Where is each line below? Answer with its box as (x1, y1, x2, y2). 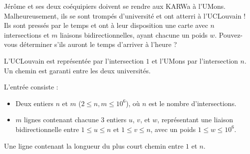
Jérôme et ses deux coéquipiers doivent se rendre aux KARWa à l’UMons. (4, 1, 226, 11)
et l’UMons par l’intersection (151, 55, 238, 66)
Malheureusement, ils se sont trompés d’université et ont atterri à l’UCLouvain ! (4, 10, 246, 21)
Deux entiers (15, 98, 54, 108)
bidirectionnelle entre (15, 124, 79, 134)
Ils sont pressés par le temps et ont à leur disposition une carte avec (4, 20, 208, 30)
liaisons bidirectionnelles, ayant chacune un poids (59, 29, 208, 40)
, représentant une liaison (157, 114, 233, 125)
